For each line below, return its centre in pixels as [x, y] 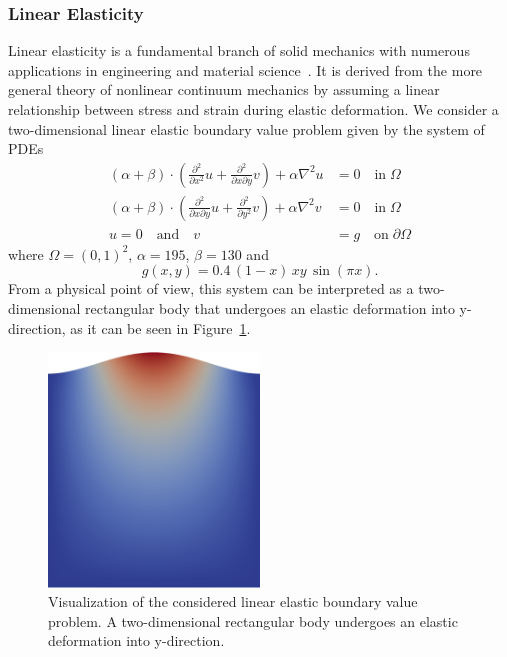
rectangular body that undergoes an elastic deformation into [270, 308]
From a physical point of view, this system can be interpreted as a [211, 288]
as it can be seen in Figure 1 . [160, 327]
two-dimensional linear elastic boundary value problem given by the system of [246, 128]
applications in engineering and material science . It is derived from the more [245, 69]
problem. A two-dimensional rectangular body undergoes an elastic [253, 620]
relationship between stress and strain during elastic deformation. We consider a [253, 109]
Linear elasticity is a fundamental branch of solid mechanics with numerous [239, 50]
